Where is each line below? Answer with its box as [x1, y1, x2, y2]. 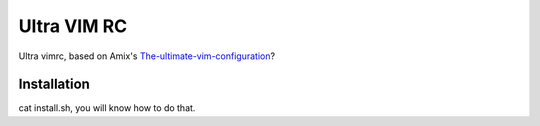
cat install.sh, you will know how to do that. [18, 102, 196, 114]
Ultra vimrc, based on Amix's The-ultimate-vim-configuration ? [18, 50, 275, 62]
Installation [18, 76, 90, 93]
